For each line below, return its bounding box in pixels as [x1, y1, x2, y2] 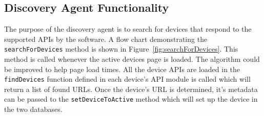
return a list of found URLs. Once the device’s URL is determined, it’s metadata [4, 83, 258, 94]
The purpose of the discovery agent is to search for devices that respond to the [4, 24, 252, 34]
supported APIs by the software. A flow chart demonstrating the [4, 33, 208, 44]
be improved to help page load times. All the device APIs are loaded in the [4, 63, 240, 74]
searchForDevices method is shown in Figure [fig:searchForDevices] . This [4, 43, 238, 54]
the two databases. [4, 104, 63, 114]
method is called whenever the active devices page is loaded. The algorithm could [4, 54, 260, 64]
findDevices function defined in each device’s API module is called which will [4, 74, 251, 84]
